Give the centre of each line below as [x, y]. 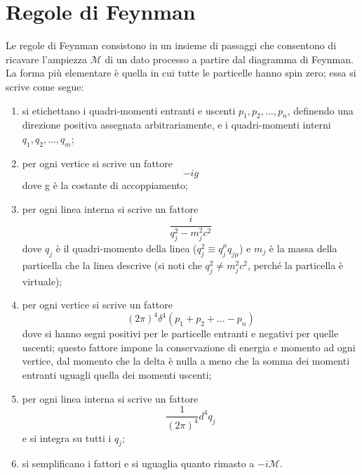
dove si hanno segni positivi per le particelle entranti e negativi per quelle [180, 333]
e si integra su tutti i [67, 437]
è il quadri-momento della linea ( [126, 248]
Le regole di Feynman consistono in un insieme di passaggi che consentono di [171, 45]
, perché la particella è [295, 265]
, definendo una [320, 110]
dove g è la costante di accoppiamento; [105, 185]
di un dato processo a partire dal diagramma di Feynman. [229, 59]
